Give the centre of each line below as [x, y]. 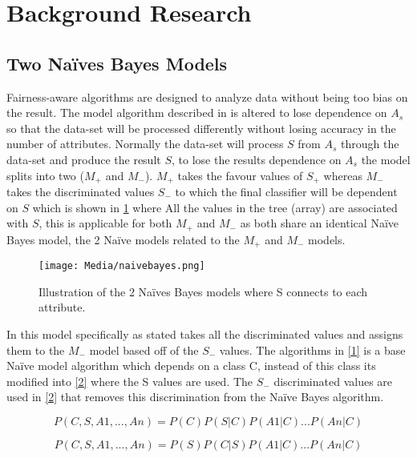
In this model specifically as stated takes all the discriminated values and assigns [205, 333]
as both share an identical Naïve [319, 223]
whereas [343, 175]
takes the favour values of [240, 175]
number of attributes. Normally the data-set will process [145, 144]
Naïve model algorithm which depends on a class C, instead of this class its [191, 366]
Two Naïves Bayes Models [117, 63]
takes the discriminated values [81, 191]
